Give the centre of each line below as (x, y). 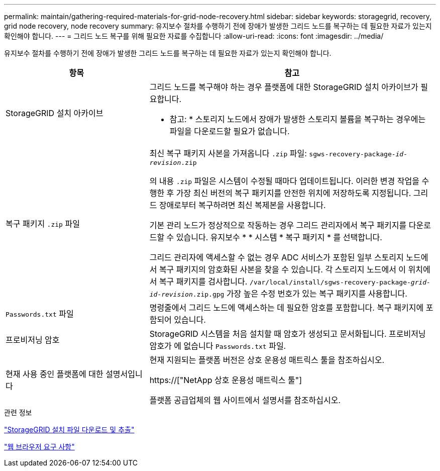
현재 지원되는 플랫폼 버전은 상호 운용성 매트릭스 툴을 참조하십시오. (267, 360)
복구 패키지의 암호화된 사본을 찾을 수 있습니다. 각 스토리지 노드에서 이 (283, 269)
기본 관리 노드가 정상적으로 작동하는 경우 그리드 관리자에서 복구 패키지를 (278, 225)
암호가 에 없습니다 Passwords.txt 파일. (218, 346)
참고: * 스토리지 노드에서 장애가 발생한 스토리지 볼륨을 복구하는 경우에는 (298, 119)
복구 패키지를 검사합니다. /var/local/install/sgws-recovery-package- (285, 281)
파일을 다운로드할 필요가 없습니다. (230, 131)
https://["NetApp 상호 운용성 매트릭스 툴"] (226, 380)
